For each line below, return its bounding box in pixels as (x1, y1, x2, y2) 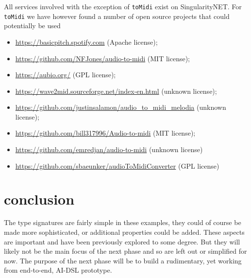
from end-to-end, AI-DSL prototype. (4, 265, 112, 275)
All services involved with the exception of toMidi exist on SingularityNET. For (4, 1, 242, 11)
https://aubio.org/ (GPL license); (15, 69, 116, 80)
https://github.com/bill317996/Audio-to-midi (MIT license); (15, 128, 196, 138)
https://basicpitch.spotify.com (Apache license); (15, 36, 158, 47)
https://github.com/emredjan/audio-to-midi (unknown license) (15, 144, 203, 155)
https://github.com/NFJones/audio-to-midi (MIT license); (15, 53, 190, 63)
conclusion (4, 189, 75, 209)
